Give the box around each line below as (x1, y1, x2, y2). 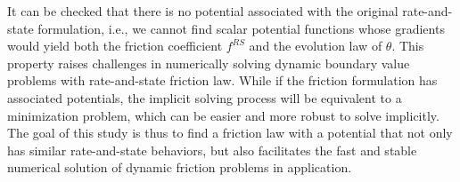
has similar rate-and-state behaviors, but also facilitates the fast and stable (7, 140, 417, 159)
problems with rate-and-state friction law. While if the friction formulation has (7, 71, 438, 90)
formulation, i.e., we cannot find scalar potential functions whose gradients (37, 19, 445, 37)
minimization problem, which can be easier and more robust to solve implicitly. (7, 106, 439, 124)
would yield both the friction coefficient (7, 36, 223, 55)
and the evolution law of (249, 36, 382, 55)
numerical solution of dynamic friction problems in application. (7, 158, 352, 177)
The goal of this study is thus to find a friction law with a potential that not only (7, 123, 453, 142)
